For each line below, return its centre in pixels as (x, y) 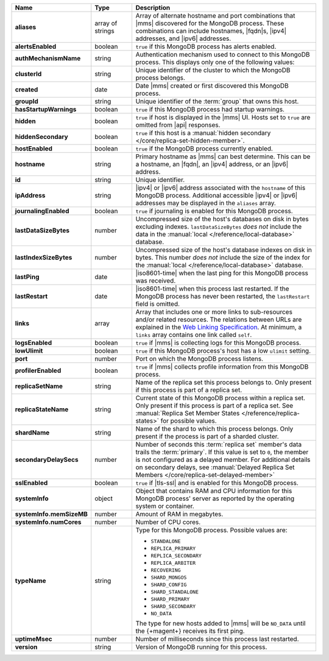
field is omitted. (157, 304)
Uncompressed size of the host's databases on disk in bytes (222, 219)
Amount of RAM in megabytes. (179, 514)
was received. (156, 281)
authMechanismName (48, 58)
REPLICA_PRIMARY (173, 548)
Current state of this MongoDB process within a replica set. (221, 398)
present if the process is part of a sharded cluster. (207, 437)
